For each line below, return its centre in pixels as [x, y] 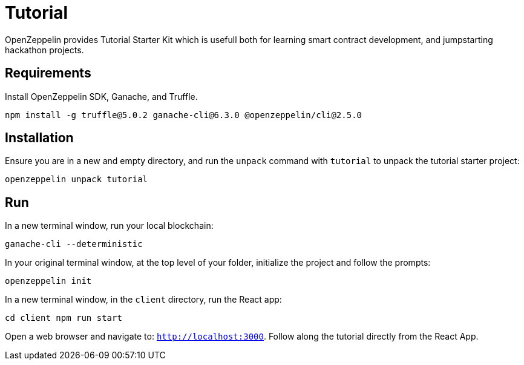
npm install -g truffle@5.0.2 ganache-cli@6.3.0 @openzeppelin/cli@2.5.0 [184, 115]
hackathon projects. [44, 50]
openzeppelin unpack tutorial [77, 179]
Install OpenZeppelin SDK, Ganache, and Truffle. [101, 96]
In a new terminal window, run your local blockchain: [109, 226]
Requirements [48, 73]
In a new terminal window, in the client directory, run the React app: [143, 300]
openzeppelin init [48, 281]
